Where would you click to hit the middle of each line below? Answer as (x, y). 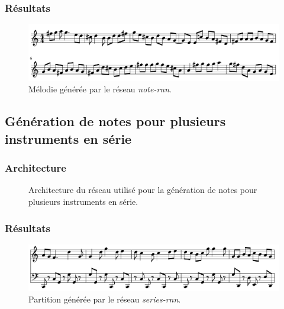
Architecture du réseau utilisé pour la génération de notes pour (143, 190)
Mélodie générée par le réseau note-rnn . (100, 89)
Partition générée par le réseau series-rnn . (105, 299)
